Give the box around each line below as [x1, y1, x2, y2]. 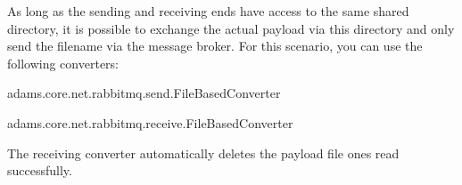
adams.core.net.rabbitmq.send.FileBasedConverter [7, 84, 281, 102]
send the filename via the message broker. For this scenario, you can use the [7, 36, 423, 55]
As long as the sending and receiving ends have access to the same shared [7, 2, 409, 20]
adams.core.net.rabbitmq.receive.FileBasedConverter [7, 113, 293, 132]
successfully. [7, 161, 72, 180]
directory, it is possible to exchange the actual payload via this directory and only [7, 19, 455, 37]
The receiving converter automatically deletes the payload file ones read [7, 143, 400, 162]
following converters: [7, 53, 119, 72]
